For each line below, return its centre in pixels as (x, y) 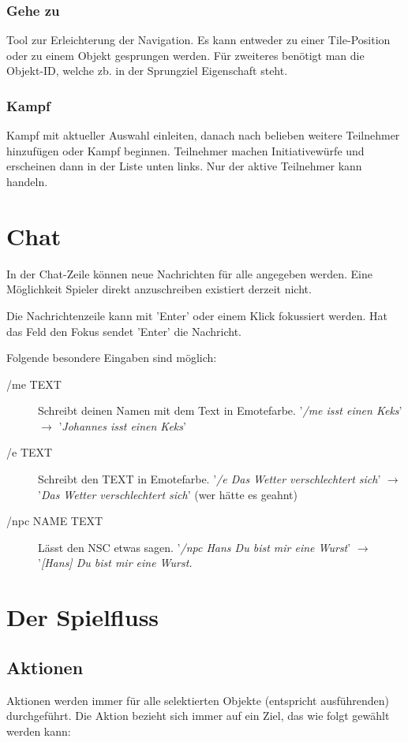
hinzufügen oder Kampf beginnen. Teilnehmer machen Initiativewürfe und (185, 150)
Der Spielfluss (83, 617)
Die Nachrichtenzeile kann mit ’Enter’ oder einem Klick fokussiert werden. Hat (197, 315)
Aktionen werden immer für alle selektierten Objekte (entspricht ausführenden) (198, 700)
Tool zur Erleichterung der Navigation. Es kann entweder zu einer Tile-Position (198, 40)
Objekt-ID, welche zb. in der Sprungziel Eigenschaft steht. (147, 71)
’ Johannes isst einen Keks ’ (122, 425)
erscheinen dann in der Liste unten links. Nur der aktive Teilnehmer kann (184, 166)
